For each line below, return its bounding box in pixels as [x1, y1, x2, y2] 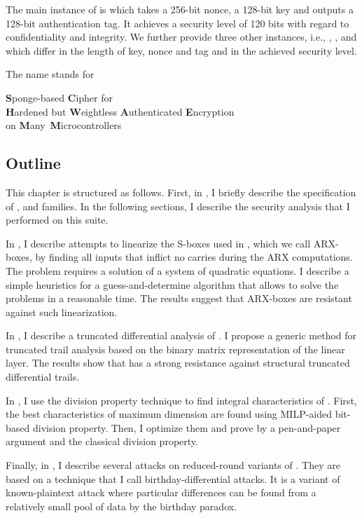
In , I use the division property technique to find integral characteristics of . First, [6, 393, 357, 407]
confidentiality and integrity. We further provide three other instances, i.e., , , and [6, 29, 357, 44]
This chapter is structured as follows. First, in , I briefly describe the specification [6, 184, 356, 199]
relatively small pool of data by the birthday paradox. [6, 498, 237, 513]
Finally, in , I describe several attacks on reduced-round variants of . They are [6, 458, 340, 472]
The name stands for [6, 67, 95, 81]
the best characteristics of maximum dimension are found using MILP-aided [6, 407, 333, 421]
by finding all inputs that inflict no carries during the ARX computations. [35, 250, 353, 264]
